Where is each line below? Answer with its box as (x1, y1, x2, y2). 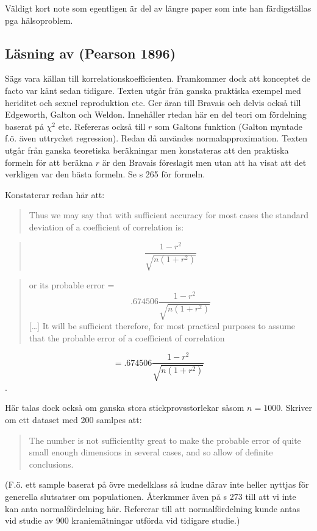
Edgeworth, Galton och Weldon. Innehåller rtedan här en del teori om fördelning (5, 108, 307, 121)
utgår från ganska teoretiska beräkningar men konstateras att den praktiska (5, 143, 289, 156)
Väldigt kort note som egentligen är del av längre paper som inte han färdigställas (5, 2, 312, 14)
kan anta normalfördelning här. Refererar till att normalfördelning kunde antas (5, 502, 301, 515)
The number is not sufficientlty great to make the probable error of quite (29, 433, 301, 446)
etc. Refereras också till (58, 119, 146, 132)
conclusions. (29, 457, 74, 470)
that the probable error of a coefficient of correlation (29, 331, 225, 344)
